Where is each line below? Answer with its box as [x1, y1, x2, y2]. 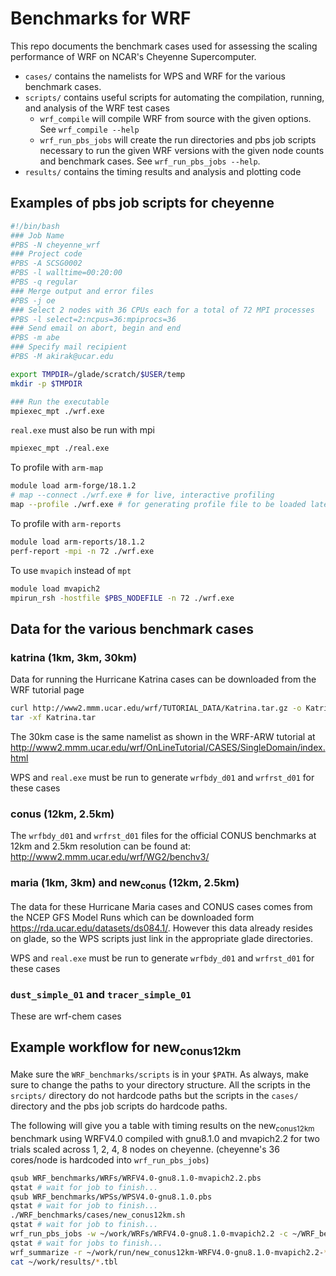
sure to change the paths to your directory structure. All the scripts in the [10, 1078, 311, 1091]
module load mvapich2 [10, 583, 101, 594]
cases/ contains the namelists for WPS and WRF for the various [24, 70, 286, 82]
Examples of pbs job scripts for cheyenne [10, 195, 275, 212]
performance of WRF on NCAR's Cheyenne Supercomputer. [10, 50, 257, 62]
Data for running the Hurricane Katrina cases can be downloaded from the [10, 673, 317, 686]
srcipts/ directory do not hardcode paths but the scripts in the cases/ [10, 1089, 299, 1101]
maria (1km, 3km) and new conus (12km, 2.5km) [10, 876, 240, 892]
